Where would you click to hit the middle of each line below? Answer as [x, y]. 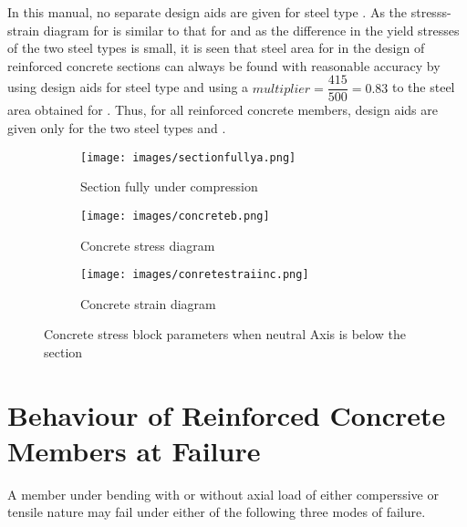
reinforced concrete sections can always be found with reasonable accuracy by [224, 65]
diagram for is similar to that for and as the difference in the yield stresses [251, 30]
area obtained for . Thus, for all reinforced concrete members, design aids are [223, 110]
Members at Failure [134, 450]
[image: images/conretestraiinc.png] [195, 275]
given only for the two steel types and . [117, 128]
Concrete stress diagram [148, 245]
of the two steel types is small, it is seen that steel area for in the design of [216, 48]
